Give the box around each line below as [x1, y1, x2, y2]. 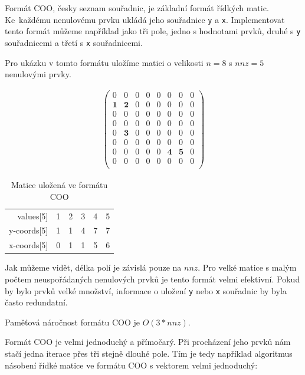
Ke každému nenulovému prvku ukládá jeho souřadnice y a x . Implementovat [5, 13, 285, 25]
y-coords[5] [9, 224, 48, 236]
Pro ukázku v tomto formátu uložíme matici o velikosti [5, 56, 204, 68]
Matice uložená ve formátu [11, 179, 108, 191]
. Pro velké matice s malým [198, 261, 297, 274]
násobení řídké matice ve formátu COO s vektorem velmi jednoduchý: [5, 358, 258, 371]
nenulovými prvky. [5, 68, 71, 80]
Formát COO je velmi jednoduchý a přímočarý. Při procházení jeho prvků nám [5, 335, 291, 348]
